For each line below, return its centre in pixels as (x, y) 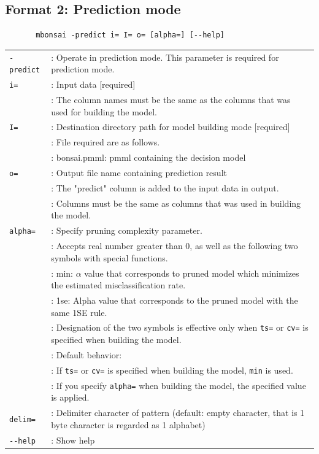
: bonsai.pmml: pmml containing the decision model (148, 157)
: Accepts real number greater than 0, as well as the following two (175, 246)
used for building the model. (104, 111)
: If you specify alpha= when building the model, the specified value (179, 385)
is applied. (70, 397)
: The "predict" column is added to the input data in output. (165, 187)
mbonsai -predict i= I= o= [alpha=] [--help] (130, 35)
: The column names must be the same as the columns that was (171, 100)
